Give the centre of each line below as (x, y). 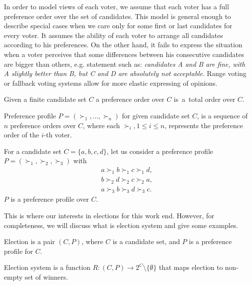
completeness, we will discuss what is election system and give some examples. (121, 225)
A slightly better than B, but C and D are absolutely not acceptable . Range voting (125, 73)
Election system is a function (47, 267)
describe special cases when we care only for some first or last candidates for (118, 26)
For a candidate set (33, 151)
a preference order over (130, 99)
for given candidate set (156, 115)
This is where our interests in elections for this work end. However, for (109, 215)
